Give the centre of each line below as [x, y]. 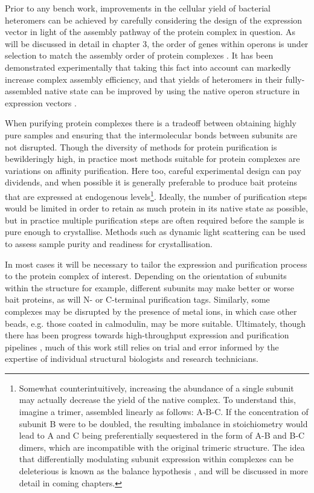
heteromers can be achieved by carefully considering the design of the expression [154, 20]
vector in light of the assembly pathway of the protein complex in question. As [150, 32]
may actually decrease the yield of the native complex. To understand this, [157, 400]
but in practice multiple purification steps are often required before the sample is [155, 220]
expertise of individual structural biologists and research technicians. [132, 359]
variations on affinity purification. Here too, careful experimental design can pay [153, 170]
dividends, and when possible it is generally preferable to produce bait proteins [151, 182]
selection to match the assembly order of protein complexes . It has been [139, 55]
